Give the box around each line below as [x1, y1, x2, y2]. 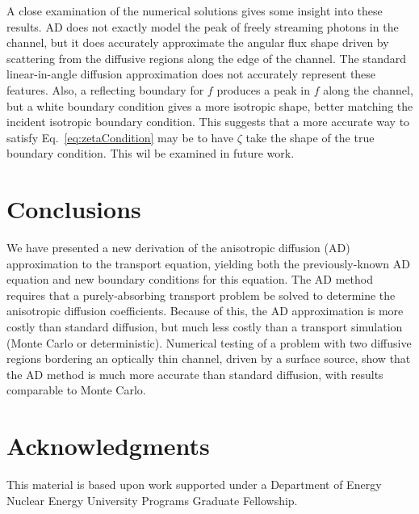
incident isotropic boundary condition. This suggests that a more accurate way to [6, 113, 410, 130]
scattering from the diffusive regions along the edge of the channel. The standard [6, 49, 407, 66]
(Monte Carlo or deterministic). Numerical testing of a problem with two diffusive [6, 334, 412, 351]
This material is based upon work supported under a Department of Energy [6, 476, 382, 493]
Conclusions [6, 192, 141, 225]
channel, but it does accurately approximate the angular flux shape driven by [6, 34, 389, 51]
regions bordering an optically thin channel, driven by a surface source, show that [6, 350, 411, 367]
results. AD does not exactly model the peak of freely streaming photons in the [6, 18, 399, 35]
